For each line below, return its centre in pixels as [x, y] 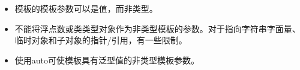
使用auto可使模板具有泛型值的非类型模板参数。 [107, 60]
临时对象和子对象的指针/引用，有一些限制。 [101, 40]
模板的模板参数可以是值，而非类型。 [86, 8]
